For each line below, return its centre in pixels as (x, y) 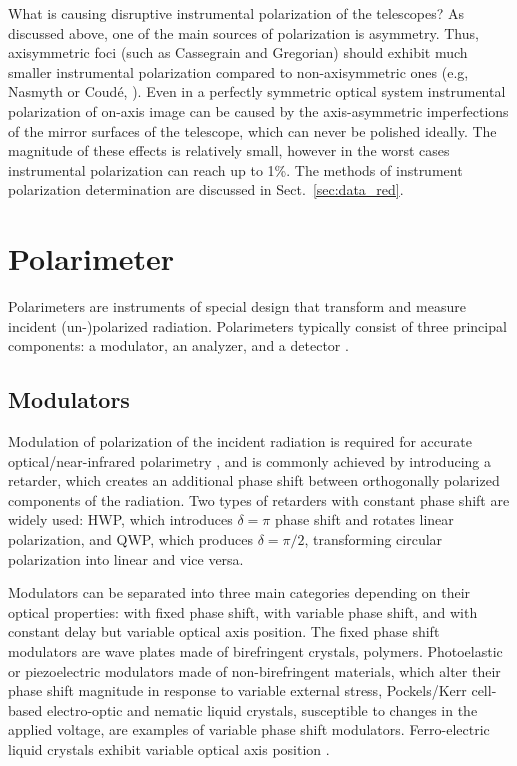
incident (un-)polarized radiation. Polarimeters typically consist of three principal (257, 325)
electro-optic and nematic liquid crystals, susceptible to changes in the (262, 709)
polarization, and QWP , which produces (131, 539)
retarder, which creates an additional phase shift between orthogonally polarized (254, 480)
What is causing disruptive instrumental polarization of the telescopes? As (236, 13)
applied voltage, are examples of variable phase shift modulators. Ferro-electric (249, 729)
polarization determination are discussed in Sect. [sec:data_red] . (206, 189)
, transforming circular (373, 539)
